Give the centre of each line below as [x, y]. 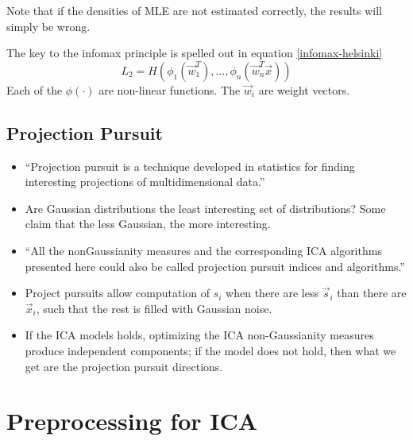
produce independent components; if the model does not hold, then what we [210, 350]
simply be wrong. [48, 26]
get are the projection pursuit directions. [124, 366]
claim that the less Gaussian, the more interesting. [148, 224]
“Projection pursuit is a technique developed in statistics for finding [190, 166]
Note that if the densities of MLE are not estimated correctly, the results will [195, 10]
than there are [372, 293]
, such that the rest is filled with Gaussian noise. [154, 308]
